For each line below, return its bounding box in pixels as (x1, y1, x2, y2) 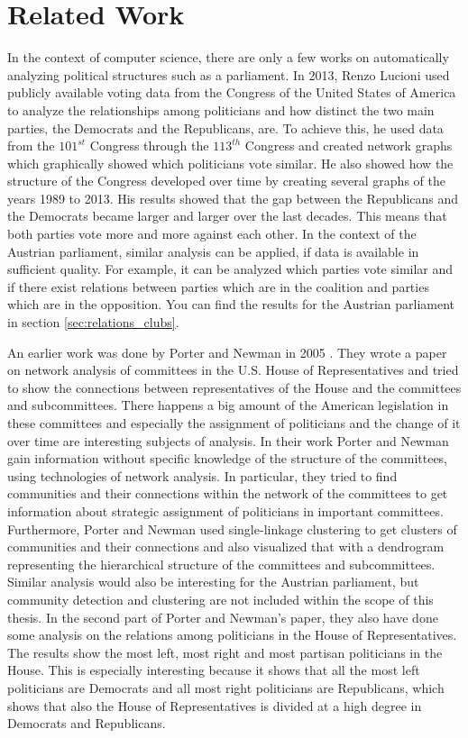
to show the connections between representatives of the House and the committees (7, 378, 462, 396)
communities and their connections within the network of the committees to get (7, 484, 448, 503)
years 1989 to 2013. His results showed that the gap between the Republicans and (7, 188, 459, 207)
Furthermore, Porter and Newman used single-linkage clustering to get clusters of (7, 519, 457, 538)
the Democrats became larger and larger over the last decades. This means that (7, 206, 447, 225)
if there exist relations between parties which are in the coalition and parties (7, 277, 429, 296)
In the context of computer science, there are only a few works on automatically (7, 48, 449, 67)
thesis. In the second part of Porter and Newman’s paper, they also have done (7, 607, 438, 626)
